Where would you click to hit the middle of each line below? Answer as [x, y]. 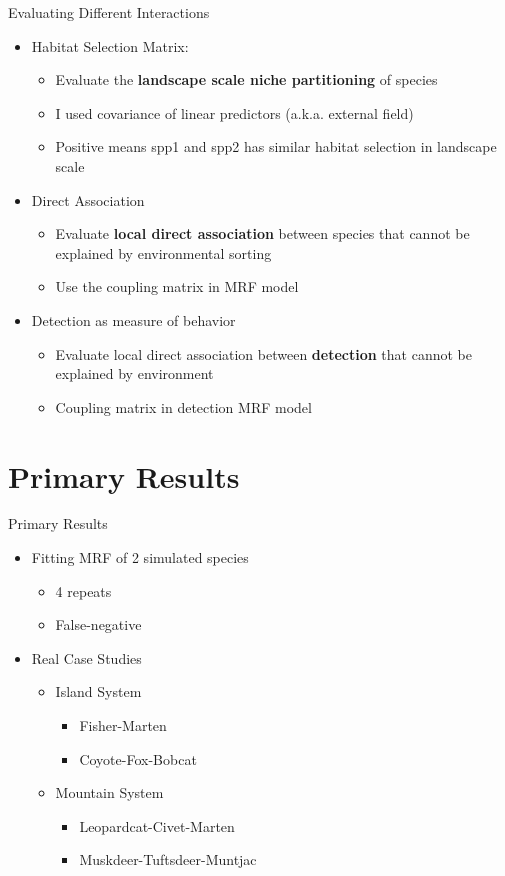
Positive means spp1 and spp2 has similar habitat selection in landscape [276, 146]
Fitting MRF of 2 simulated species [140, 557]
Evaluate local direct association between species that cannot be [262, 233]
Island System [98, 691]
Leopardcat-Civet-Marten [157, 825]
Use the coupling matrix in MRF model [177, 286]
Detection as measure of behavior [133, 319]
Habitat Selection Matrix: [110, 45]
